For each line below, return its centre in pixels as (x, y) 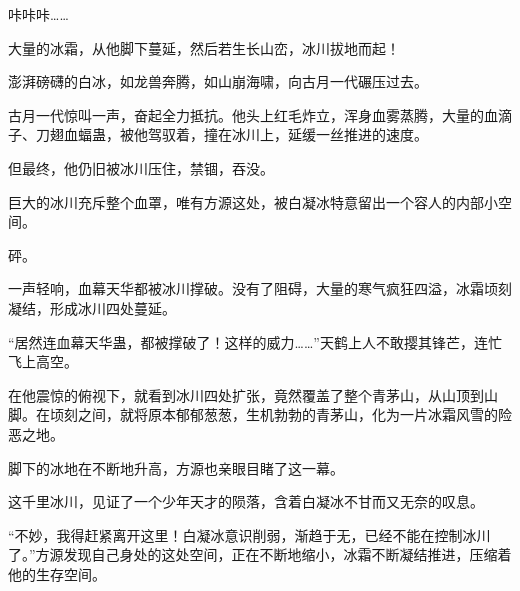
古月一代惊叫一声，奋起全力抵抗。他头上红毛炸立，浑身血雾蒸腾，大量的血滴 (260, 114)
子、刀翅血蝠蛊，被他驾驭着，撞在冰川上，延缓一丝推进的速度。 (218, 134)
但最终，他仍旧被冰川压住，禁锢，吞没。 (141, 167)
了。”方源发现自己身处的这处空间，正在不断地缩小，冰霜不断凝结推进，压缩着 (260, 554)
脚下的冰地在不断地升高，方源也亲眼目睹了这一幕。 (176, 467)
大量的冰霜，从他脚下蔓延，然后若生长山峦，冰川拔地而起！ (204, 47)
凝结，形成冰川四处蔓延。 (92, 307)
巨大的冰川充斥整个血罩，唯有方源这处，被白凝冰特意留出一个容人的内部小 (253, 201)
